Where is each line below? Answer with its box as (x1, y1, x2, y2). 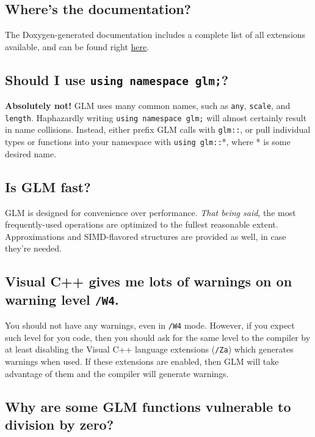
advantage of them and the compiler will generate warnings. (5, 367, 229, 379)
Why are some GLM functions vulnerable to (5, 397, 291, 416)
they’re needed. (5, 242, 62, 255)
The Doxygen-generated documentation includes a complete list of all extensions (5, 28, 306, 41)
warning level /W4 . (5, 289, 119, 308)
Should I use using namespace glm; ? (5, 70, 229, 89)
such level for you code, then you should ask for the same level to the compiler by (5, 331, 311, 343)
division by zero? (5, 415, 114, 434)
